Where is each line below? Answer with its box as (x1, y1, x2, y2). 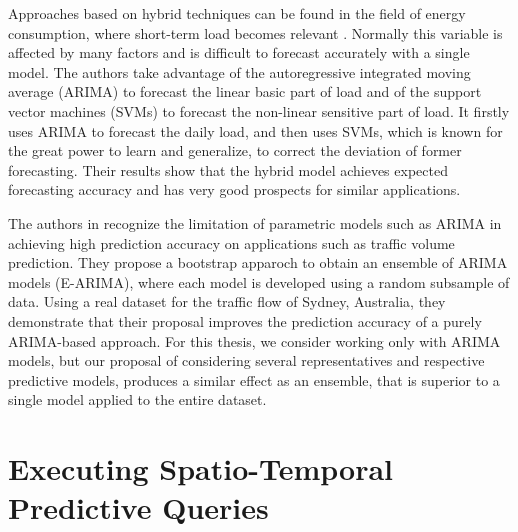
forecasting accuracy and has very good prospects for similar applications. (8, 179, 461, 200)
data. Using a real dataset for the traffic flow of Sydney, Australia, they (8, 291, 446, 312)
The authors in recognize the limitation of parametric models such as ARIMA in (8, 212, 502, 233)
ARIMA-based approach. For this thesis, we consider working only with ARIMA (8, 330, 501, 351)
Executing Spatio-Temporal (8, 448, 394, 489)
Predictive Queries (8, 487, 269, 528)
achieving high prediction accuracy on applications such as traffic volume (8, 232, 455, 253)
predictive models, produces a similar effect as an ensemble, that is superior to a (8, 369, 500, 390)
